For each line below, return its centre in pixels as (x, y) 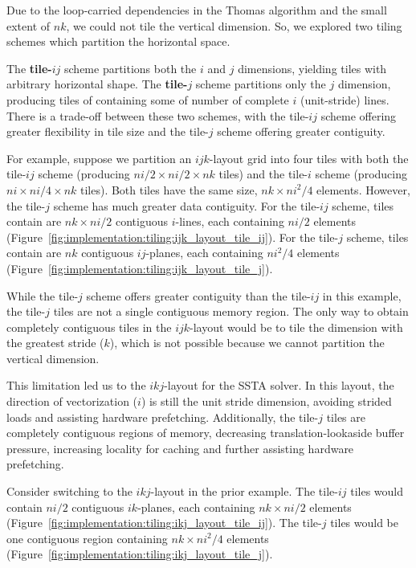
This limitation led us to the (76, 385)
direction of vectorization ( (72, 401)
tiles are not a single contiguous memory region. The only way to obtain (231, 311)
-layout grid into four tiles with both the (309, 158)
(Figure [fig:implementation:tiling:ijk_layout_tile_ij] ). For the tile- (173, 237)
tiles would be (365, 523)
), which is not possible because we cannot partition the (247, 343)
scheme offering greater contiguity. (301, 131)
